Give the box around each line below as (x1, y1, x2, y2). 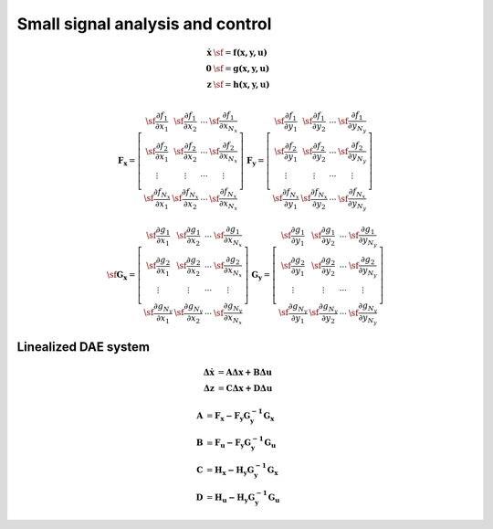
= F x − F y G (205, 410, 251, 423)
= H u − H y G (205, 492, 256, 504)
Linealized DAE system (16, 339, 151, 354)
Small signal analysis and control (16, 14, 272, 34)
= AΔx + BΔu (217, 367, 273, 378)
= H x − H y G (205, 465, 255, 477)
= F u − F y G (205, 438, 252, 450)
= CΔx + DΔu (217, 384, 273, 394)
